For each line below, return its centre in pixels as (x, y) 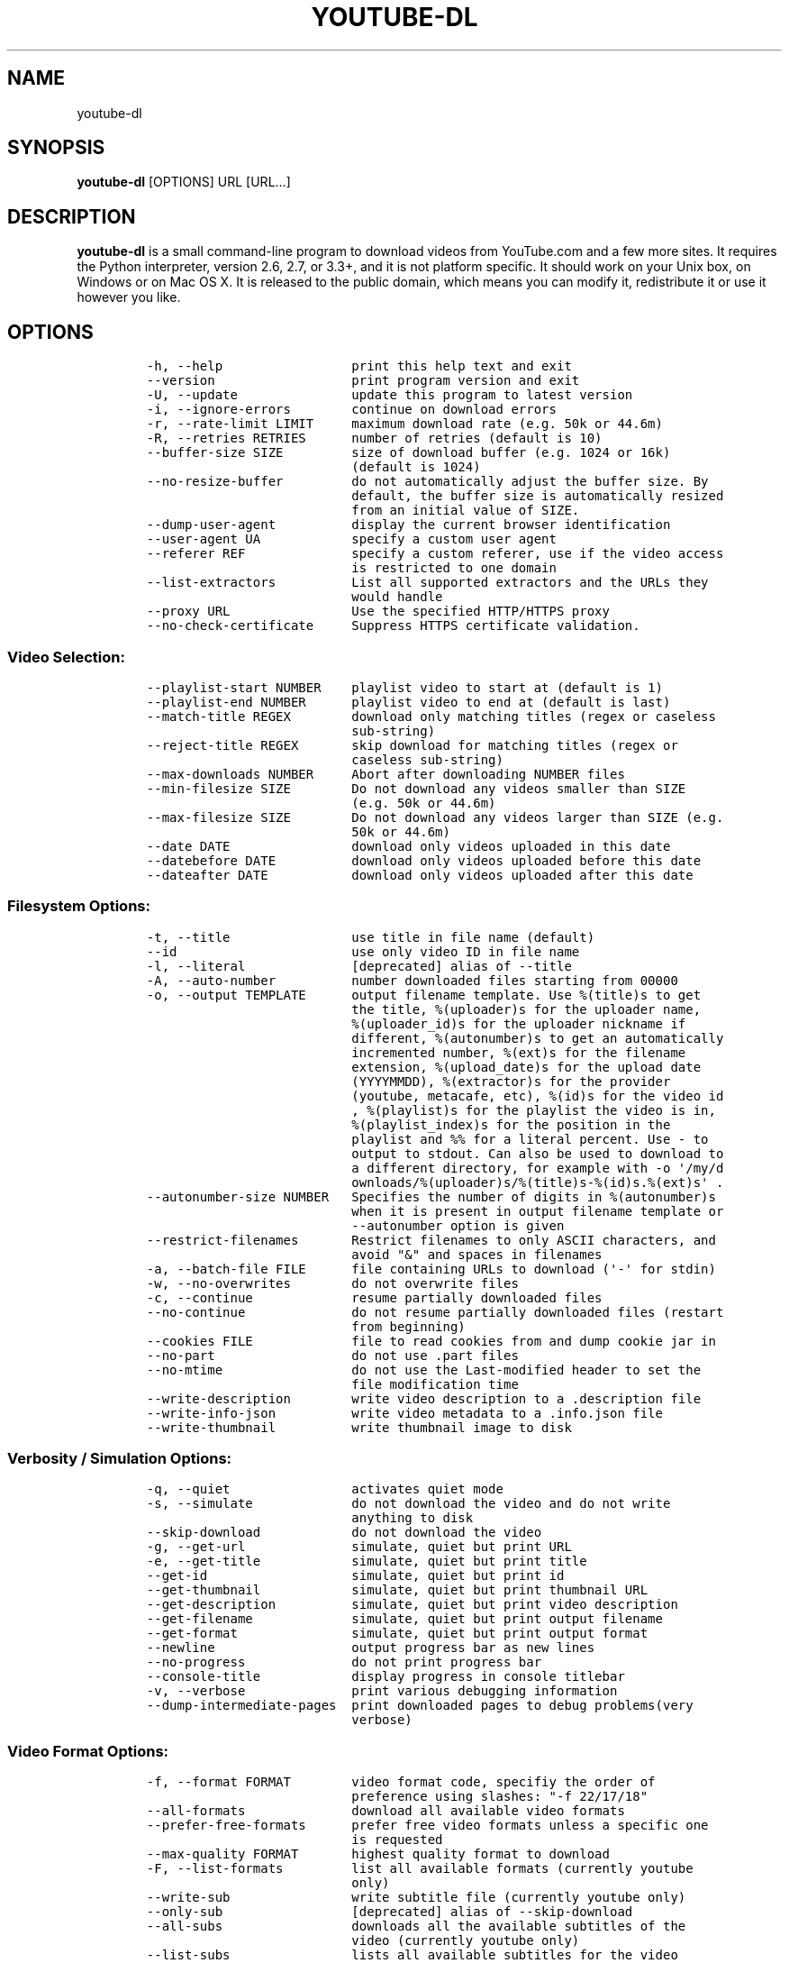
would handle (397, 597)
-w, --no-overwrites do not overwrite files (332, 1283)
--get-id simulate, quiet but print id (355, 1576)
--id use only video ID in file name (363, 951)
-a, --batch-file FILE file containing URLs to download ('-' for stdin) (431, 1269)
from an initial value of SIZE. (466, 511)
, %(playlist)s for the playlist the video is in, (534, 1110)
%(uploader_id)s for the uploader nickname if (519, 1023)
